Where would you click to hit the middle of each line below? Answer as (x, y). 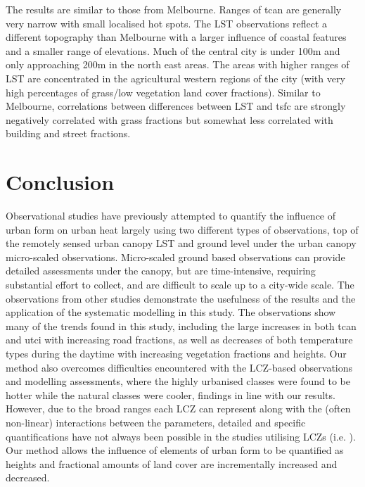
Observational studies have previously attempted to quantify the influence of (171, 216)
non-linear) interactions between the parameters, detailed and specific (156, 422)
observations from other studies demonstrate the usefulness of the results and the (181, 298)
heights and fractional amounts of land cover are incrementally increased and (172, 463)
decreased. (28, 477)
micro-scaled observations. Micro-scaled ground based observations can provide (175, 257)
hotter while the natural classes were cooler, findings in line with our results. (171, 394)
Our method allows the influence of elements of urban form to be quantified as (175, 450)
